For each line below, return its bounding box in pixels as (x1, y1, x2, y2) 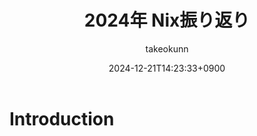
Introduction (9, 107, 115, 130)
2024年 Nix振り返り (83, 9, 251, 32)
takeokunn (145, 42, 189, 55)
